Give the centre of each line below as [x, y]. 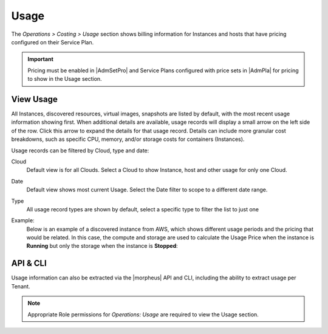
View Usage [34, 99]
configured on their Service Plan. [53, 42]
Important [41, 59]
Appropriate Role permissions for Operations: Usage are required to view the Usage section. [143, 314]
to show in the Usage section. [65, 79]
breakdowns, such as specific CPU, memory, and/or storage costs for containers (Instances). [128, 139]
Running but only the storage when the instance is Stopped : [102, 246]
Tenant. [21, 286]
